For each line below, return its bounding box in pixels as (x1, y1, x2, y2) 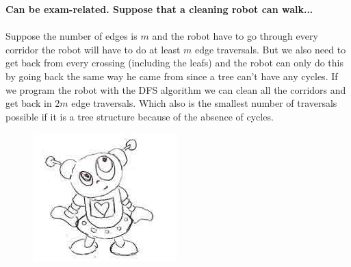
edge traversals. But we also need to (194, 42, 346, 56)
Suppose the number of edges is (5, 29, 138, 43)
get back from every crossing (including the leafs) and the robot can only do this (5, 55, 343, 70)
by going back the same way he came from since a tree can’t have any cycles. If (5, 68, 338, 83)
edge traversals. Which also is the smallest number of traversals (71, 96, 337, 110)
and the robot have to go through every (152, 29, 318, 43)
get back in (5, 96, 52, 110)
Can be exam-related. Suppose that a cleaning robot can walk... (5, 2, 313, 16)
